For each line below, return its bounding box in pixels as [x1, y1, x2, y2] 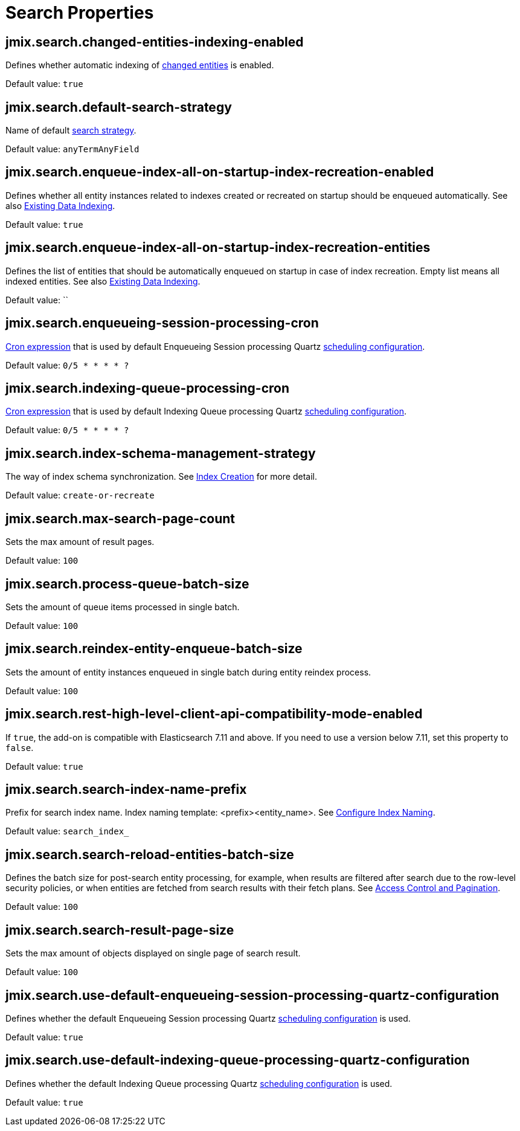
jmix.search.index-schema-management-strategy [5, 445, 316, 461]
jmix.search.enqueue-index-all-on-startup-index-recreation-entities [5, 240, 431, 256]
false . [5, 742, 34, 753]
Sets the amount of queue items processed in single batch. [5, 601, 240, 612]
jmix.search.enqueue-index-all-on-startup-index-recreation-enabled [5, 164, 434, 180]
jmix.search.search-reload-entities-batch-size [5, 846, 294, 862]
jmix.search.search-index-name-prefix [5, 782, 247, 797]
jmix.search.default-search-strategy [5, 99, 232, 115]
